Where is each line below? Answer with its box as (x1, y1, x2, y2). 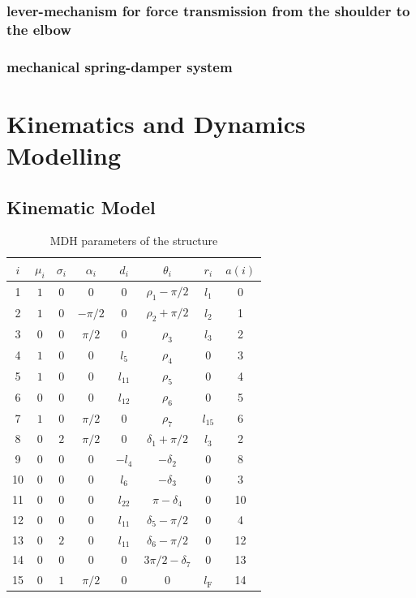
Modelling (6, 138, 122, 171)
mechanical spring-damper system (6, 56, 233, 76)
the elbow (6, 19, 71, 39)
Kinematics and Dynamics (6, 106, 306, 140)
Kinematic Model (6, 194, 156, 219)
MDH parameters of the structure (49, 232, 218, 249)
